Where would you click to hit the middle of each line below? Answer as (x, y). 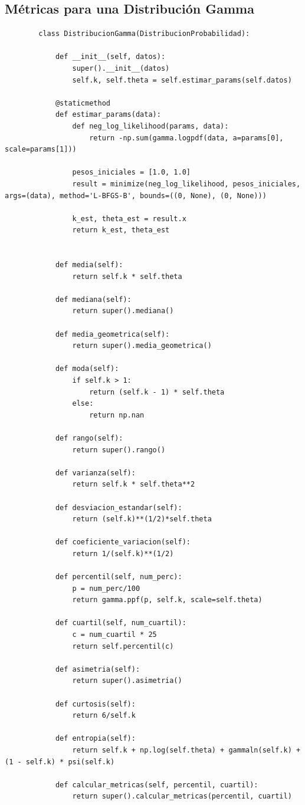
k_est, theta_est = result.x (129, 218)
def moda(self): (87, 369)
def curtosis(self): (95, 704)
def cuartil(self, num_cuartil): (121, 623)
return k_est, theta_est (121, 230)
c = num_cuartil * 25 (114, 635)
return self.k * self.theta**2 (134, 484)
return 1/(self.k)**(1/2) (123, 553)
